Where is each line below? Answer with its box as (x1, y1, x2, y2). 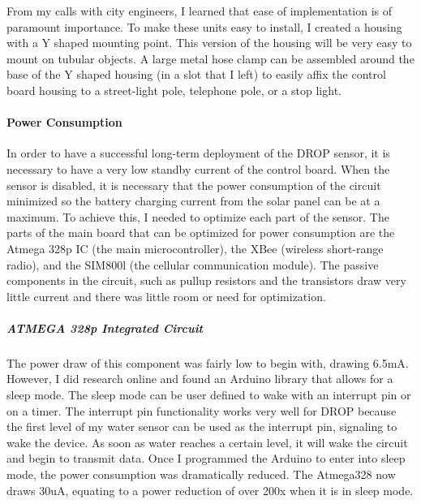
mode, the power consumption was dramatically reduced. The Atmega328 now (6, 466, 396, 483)
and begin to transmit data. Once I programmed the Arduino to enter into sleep (6, 450, 406, 467)
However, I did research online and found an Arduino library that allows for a (6, 370, 393, 387)
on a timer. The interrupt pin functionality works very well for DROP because (6, 402, 397, 419)
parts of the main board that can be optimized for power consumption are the (6, 224, 395, 241)
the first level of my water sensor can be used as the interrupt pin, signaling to (6, 418, 397, 435)
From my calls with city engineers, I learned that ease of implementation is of (6, 2, 393, 19)
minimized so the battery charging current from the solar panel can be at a (6, 192, 380, 209)
